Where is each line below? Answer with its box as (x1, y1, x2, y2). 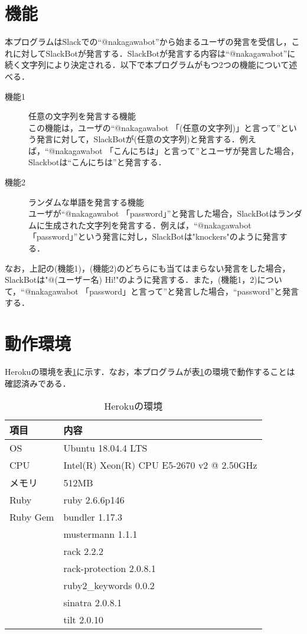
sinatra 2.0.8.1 (63, 596, 122, 610)
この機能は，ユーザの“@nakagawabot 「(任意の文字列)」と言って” (28, 121, 280, 133)
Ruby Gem (9, 510, 54, 524)
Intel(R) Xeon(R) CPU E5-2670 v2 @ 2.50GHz (63, 458, 257, 472)
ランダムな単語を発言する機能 (28, 195, 144, 208)
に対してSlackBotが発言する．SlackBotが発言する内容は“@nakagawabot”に (12, 47, 296, 59)
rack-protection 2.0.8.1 (63, 561, 156, 576)
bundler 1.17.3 (63, 510, 123, 524)
